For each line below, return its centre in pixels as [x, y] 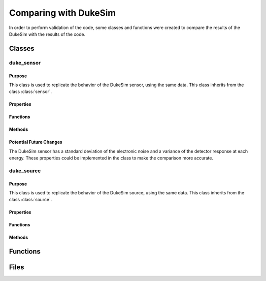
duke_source [25, 171]
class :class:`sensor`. [31, 92]
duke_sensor [25, 62]
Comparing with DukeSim [62, 13]
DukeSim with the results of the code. [47, 34]
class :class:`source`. [31, 200]
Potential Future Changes [36, 142]
